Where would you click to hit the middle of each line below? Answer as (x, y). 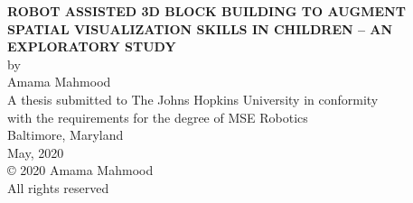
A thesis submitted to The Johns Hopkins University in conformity (193, 99)
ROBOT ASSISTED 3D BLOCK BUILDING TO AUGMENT (206, 11)
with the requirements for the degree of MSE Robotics (158, 117)
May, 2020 (36, 152)
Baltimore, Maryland (66, 135)
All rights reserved (58, 187)
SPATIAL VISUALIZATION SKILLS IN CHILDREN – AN (200, 28)
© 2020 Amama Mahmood (80, 170)
